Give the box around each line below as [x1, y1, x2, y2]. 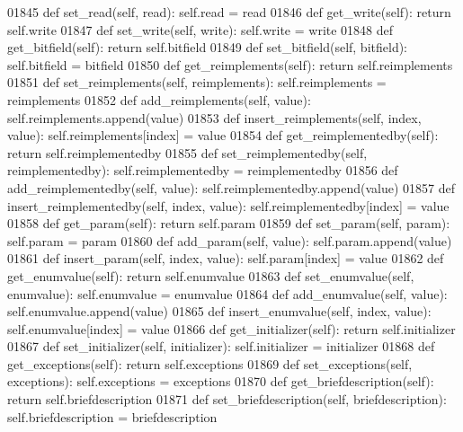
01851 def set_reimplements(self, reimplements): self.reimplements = [7, 73, 387, 92]
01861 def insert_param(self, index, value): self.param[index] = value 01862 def [7, 249, 444, 268]
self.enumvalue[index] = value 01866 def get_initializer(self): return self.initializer [7, 319, 456, 338]
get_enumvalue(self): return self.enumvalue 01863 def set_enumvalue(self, [7, 266, 414, 285]
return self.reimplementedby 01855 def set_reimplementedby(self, [7, 143, 368, 162]
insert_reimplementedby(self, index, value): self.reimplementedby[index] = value [7, 196, 450, 215]
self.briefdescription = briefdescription [7, 407, 218, 426]
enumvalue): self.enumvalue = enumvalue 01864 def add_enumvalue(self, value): [7, 284, 448, 303]
